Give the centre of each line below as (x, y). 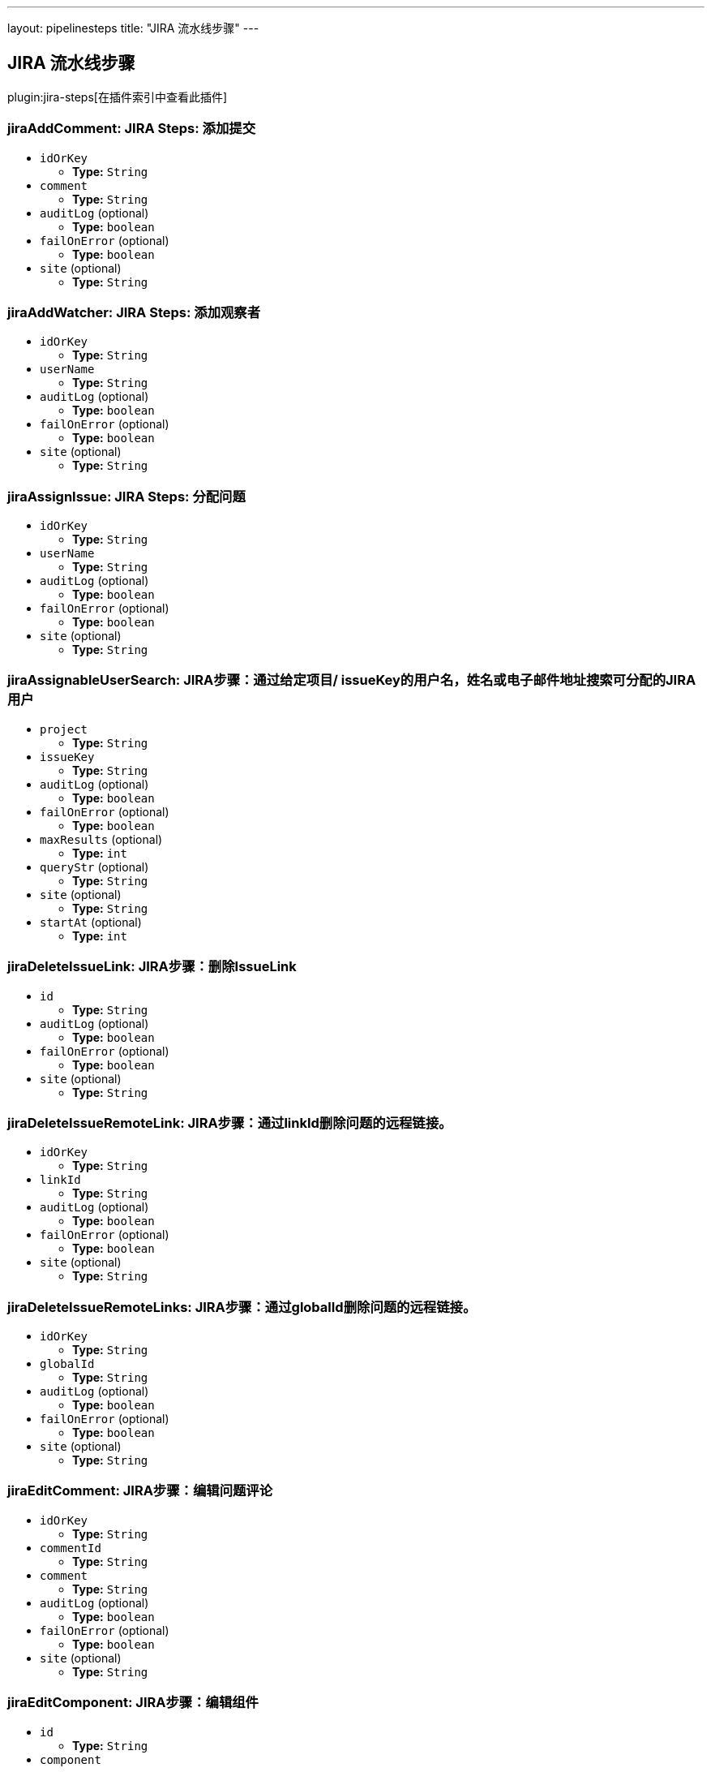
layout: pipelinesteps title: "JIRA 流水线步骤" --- (133, 28)
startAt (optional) (91, 922)
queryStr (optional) (94, 867)
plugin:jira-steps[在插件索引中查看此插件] (118, 97)
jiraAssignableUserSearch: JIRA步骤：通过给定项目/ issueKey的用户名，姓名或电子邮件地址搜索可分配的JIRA (352, 680)
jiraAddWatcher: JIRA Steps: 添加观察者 (134, 312)
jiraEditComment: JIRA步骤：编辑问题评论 (140, 1491)
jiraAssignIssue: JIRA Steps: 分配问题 (126, 496)
